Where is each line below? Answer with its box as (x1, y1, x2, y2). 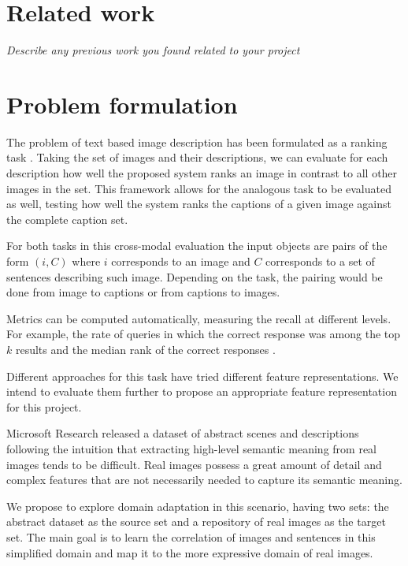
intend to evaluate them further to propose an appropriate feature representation (6, 383, 397, 400)
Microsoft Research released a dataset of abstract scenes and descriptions (6, 425, 359, 441)
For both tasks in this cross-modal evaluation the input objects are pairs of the (6, 237, 388, 254)
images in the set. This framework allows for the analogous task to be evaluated (6, 180, 391, 196)
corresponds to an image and (111, 253, 250, 269)
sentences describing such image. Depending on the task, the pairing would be (6, 268, 383, 285)
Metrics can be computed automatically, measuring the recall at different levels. (6, 310, 391, 326)
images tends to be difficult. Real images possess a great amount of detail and (6, 456, 382, 472)
